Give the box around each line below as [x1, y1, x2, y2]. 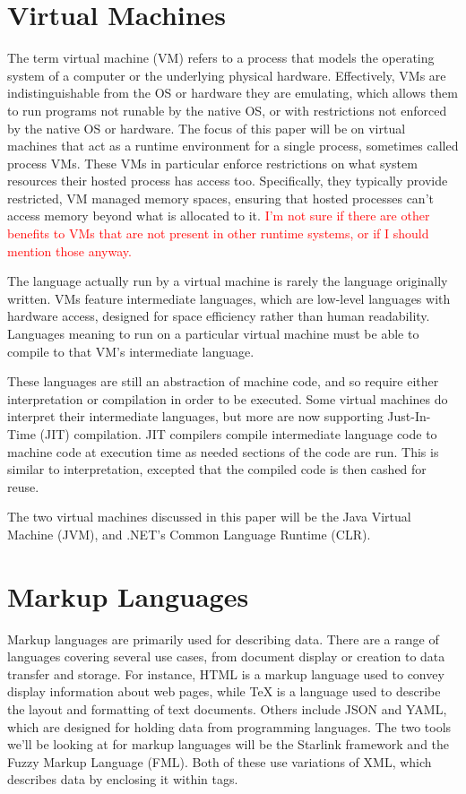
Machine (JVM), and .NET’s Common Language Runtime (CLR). [7, 524, 371, 543]
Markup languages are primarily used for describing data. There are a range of [7, 629, 439, 648]
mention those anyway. [7, 241, 132, 260]
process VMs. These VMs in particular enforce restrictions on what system [7, 153, 418, 172]
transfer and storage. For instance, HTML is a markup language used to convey [7, 664, 444, 683]
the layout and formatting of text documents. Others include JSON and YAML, [7, 700, 447, 719]
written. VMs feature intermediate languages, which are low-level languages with [7, 289, 451, 307]
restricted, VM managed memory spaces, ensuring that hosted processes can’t [7, 188, 434, 207]
